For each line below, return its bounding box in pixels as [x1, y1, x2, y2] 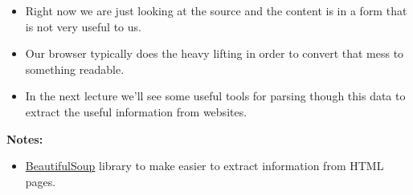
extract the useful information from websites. [25, 103, 247, 120]
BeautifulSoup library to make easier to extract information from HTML [25, 157, 384, 174]
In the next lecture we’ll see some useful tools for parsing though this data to [25, 87, 406, 104]
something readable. [25, 60, 125, 77]
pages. [25, 173, 56, 189]
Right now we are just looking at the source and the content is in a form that [25, 2, 407, 18]
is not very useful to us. [25, 18, 141, 35]
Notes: [6, 130, 43, 147]
